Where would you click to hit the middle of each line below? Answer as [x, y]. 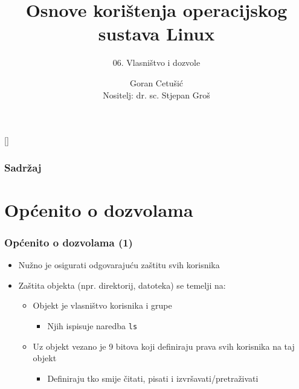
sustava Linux [156, 34]
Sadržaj [23, 167]
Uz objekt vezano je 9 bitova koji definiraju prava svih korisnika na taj [164, 346]
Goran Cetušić [156, 82]
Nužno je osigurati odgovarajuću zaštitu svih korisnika [119, 265]
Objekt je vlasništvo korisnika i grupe [102, 305]
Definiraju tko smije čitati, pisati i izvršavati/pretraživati [153, 378]
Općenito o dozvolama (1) [69, 242]
